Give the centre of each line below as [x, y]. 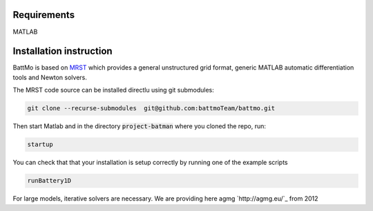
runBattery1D [49, 181]
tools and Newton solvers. [50, 77]
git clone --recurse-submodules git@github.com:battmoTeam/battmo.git [151, 108]
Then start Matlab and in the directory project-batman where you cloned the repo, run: [139, 126]
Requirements [44, 15]
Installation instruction [63, 51]
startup [40, 144]
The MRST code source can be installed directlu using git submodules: [113, 90]
